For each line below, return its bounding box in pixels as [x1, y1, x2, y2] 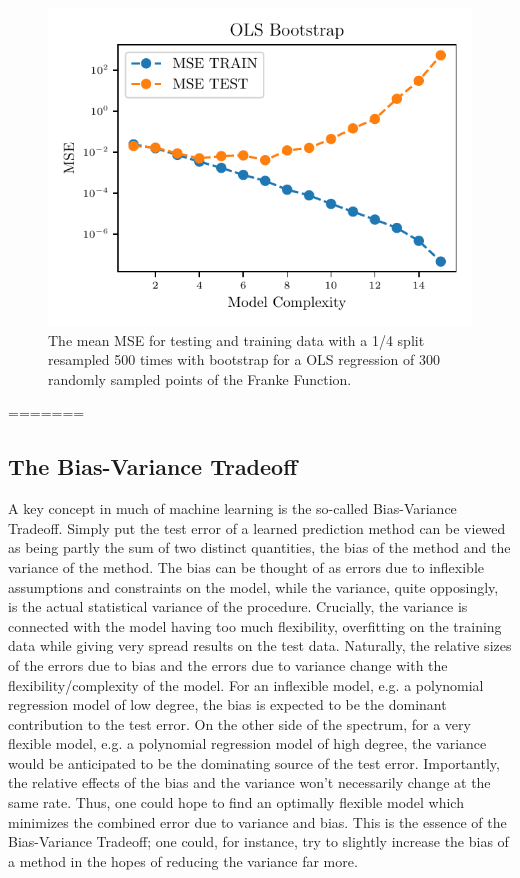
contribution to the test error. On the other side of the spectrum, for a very [8, 713, 471, 734]
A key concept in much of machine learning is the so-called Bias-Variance [8, 498, 457, 519]
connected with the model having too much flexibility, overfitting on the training [8, 615, 502, 636]
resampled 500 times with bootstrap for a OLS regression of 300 [48, 349, 440, 370]
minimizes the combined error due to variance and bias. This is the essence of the [8, 811, 507, 832]
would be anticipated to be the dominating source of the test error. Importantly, [8, 752, 500, 773]
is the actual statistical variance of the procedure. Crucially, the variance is [8, 596, 468, 617]
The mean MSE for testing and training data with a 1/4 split [48, 329, 425, 350]
